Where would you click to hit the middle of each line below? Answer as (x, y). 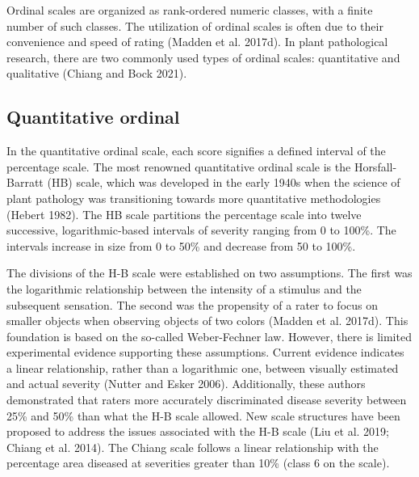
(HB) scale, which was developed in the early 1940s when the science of (224, 182)
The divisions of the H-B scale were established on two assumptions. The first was (209, 273)
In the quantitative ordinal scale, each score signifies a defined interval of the (196, 151)
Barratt (25, 182)
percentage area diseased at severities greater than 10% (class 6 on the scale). (198, 463)
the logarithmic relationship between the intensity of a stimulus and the (184, 288)
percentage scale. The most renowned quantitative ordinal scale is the (179, 166)
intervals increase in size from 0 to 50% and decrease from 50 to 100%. (181, 245)
